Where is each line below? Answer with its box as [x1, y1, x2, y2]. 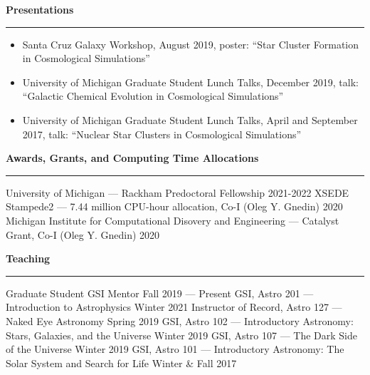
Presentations [6, 2, 74, 16]
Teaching [6, 251, 51, 266]
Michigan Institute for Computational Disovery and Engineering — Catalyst [6, 212, 339, 227]
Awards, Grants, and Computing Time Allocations [6, 150, 259, 165]
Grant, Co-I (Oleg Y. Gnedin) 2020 [6, 227, 160, 242]
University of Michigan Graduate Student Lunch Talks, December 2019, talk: [22, 74, 359, 89]
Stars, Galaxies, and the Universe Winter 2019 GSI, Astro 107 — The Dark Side [6, 327, 358, 342]
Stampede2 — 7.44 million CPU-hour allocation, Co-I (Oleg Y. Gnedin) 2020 [6, 199, 343, 214]
